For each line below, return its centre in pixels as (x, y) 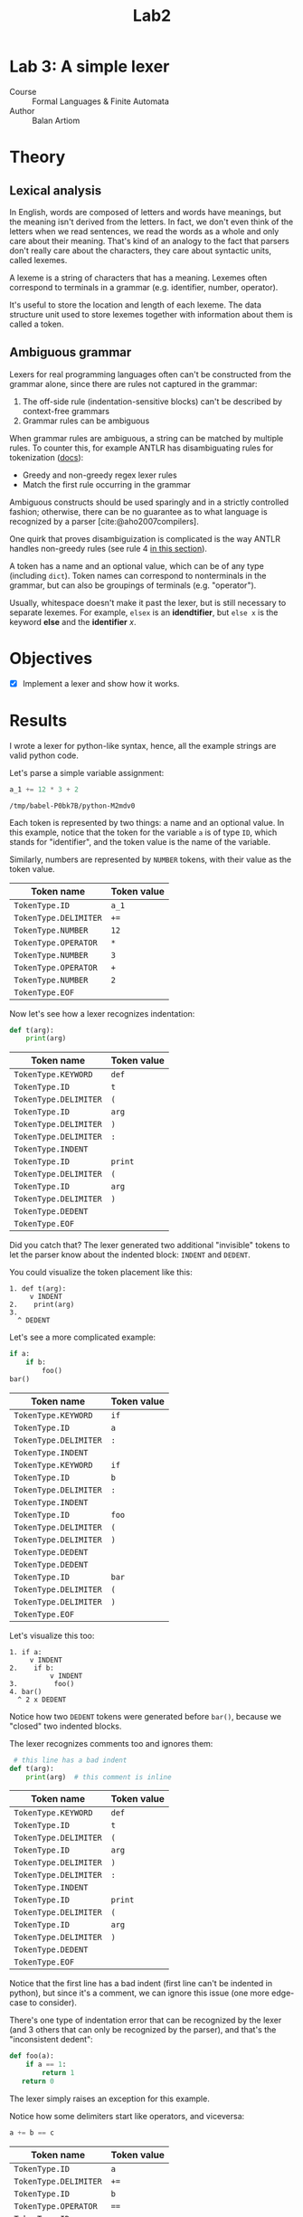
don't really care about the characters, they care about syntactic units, (141, 251)
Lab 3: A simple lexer (90, 66)
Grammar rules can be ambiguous (86, 421)
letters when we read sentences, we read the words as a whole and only (144, 231)
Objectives (51, 658)
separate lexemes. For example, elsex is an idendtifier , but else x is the (144, 612)
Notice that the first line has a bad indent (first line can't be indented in (141, 1984)
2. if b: (32, 1668)
